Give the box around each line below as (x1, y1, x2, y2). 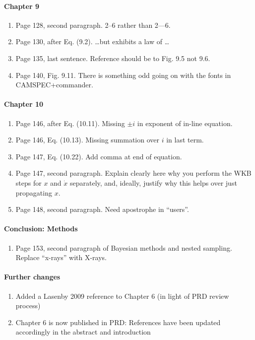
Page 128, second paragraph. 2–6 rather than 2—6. (15, 19, 171, 30)
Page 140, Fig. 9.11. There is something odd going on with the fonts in (15, 69, 231, 80)
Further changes (4, 272, 61, 282)
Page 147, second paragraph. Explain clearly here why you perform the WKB (15, 168, 252, 178)
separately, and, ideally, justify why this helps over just (69, 177, 237, 188)
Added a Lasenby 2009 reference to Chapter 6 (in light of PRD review (15, 290, 229, 301)
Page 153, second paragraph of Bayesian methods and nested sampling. (15, 242, 232, 253)
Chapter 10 (4, 99, 44, 109)
